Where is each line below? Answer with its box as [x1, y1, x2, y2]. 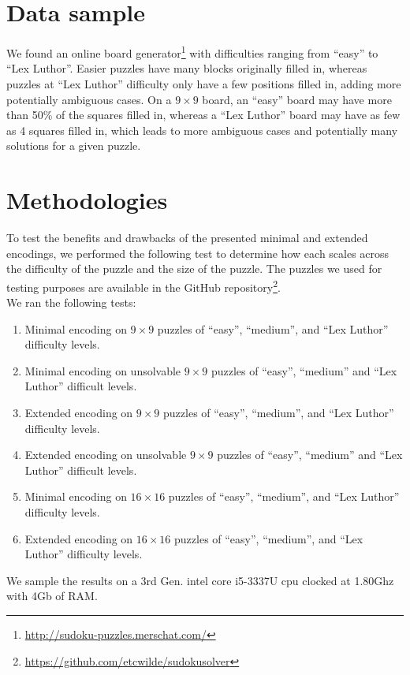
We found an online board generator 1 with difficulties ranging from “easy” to [6, 43, 378, 61]
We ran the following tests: [6, 294, 136, 311]
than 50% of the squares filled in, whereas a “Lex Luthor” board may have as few [6, 106, 401, 123]
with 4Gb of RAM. [6, 587, 98, 604]
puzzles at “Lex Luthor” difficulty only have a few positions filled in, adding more [6, 75, 401, 91]
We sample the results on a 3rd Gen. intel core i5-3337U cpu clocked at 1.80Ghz [6, 572, 394, 588]
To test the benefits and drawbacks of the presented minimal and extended [6, 229, 368, 246]
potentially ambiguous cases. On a [6, 91, 172, 107]
